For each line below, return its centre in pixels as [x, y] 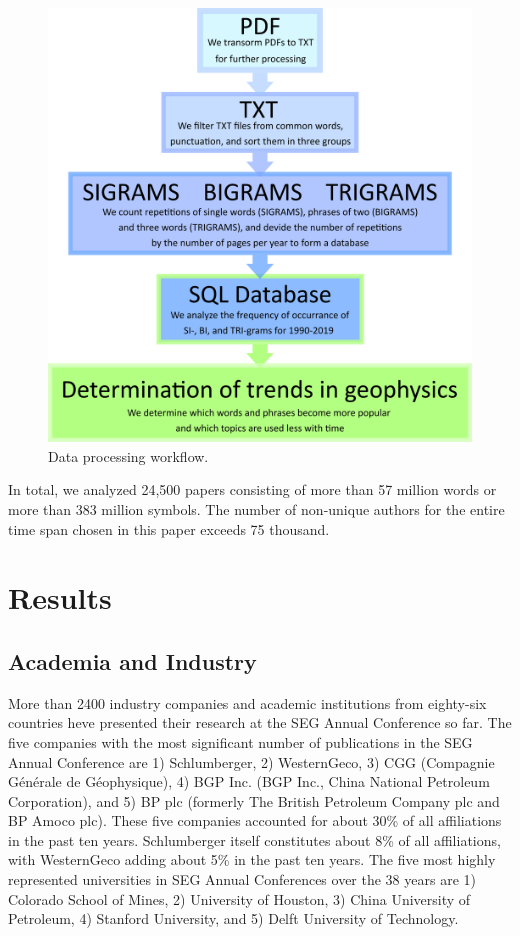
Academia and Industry [132, 660]
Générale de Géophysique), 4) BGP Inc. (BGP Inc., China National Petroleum [249, 781]
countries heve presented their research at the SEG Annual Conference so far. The [260, 722]
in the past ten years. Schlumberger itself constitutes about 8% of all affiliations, [254, 839]
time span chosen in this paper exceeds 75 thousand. [169, 528]
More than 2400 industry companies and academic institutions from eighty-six [247, 702]
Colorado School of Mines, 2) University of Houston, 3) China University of [239, 898]
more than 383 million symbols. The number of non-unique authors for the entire [256, 508]
